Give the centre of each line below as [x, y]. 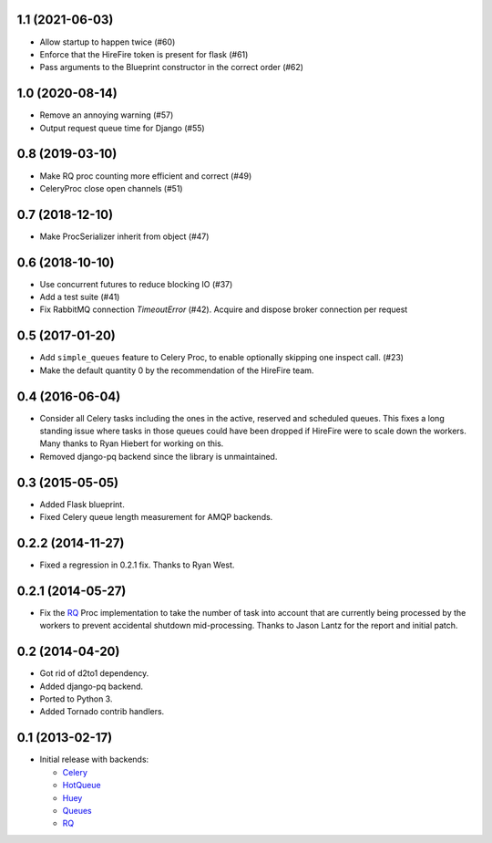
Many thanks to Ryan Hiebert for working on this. [132, 443]
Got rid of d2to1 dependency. [94, 673]
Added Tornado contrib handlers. [102, 712]
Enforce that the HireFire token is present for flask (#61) [144, 54]
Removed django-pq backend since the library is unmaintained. [159, 456]
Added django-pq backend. [92, 686]
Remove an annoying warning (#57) [107, 115]
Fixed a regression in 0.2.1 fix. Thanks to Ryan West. [137, 565]
